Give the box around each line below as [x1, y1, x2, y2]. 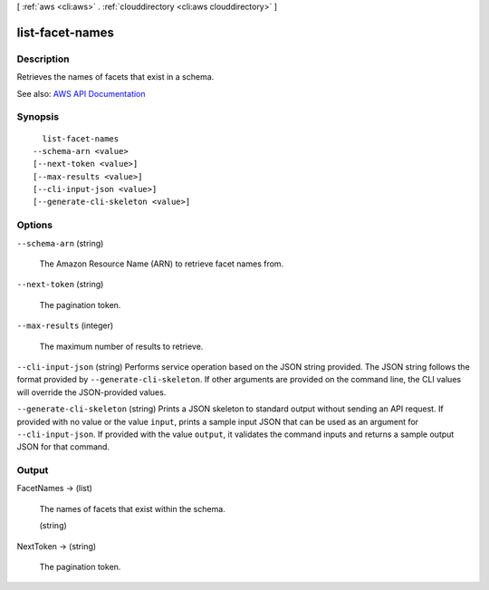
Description [16, 53, 70, 65]
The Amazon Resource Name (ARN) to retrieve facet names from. [39, 258, 284, 269]
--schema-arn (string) [16, 237, 104, 248]
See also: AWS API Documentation [16, 88, 146, 99]
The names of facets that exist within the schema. [39, 503, 225, 514]
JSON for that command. [16, 441, 110, 452]
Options [16, 218, 53, 231]
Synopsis [16, 111, 59, 123]
